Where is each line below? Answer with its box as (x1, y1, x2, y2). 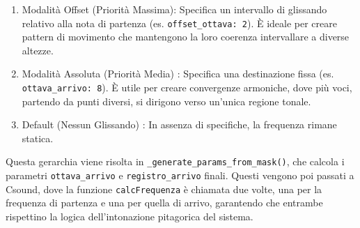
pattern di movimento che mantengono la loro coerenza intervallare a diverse (22, 29, 350, 44)
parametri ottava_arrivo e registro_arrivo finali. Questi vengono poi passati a (6, 168, 354, 183)
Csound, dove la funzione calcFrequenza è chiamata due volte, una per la (6, 181, 322, 196)
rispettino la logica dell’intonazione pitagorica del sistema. (6, 209, 253, 224)
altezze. (22, 43, 54, 57)
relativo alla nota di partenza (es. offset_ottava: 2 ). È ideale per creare (22, 15, 337, 30)
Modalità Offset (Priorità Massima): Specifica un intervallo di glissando (22, 2, 327, 16)
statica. (22, 130, 54, 145)
